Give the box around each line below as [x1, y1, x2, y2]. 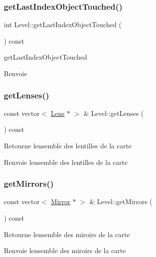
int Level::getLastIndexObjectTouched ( [4, 19, 122, 30]
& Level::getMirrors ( [89, 196, 153, 207]
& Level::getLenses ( [84, 108, 144, 118]
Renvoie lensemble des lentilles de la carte [4, 157, 128, 167]
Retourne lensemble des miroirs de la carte [4, 229, 130, 239]
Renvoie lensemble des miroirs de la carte [4, 245, 126, 256]
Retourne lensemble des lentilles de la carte [4, 141, 132, 150]
